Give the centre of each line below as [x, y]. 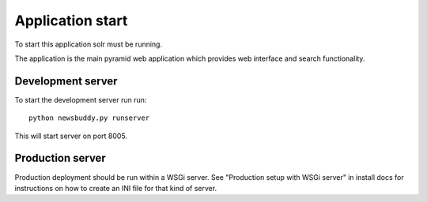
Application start [71, 21]
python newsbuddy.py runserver [89, 118]
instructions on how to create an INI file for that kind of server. [116, 188]
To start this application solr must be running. [88, 44]
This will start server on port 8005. [71, 136]
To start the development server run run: [81, 99]
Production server [60, 158]
